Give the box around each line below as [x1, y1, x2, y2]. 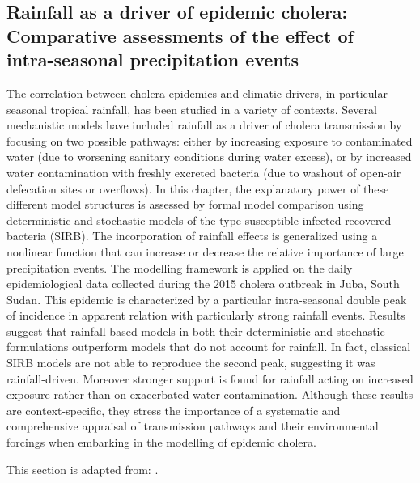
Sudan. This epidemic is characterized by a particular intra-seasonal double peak [6, 290, 407, 307]
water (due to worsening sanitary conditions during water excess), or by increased [6, 148, 412, 165]
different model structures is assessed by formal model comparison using [6, 196, 364, 213]
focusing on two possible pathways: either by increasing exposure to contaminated [6, 132, 413, 149]
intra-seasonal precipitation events [6, 47, 299, 72]
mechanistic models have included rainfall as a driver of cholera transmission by [6, 117, 402, 133]
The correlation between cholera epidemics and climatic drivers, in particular [6, 84, 388, 101]
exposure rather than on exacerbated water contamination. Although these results [6, 386, 414, 403]
